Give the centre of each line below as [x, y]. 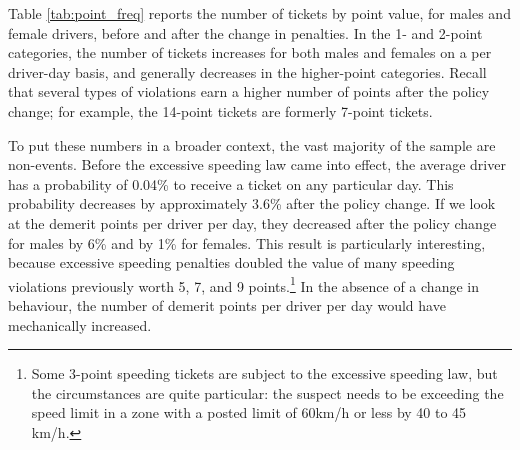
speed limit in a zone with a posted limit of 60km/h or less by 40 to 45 [249, 412]
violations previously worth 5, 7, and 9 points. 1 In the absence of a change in [243, 284]
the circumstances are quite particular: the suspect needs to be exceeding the [267, 392]
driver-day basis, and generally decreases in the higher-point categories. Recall [247, 71]
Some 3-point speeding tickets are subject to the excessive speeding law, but [264, 373]
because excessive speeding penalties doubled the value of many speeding [231, 262]
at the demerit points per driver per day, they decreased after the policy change [252, 222]
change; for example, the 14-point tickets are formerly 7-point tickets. [220, 110]
